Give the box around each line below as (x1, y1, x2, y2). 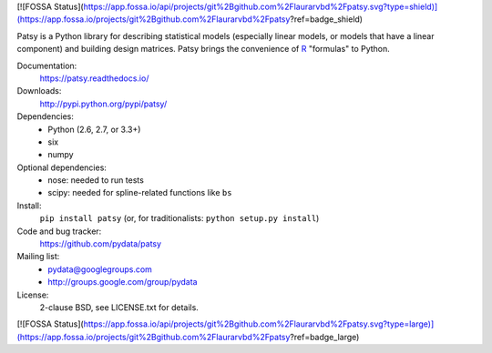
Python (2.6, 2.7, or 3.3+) (47, 124, 141, 135)
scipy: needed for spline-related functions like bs (47, 187, 232, 198)
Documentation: (16, 60, 77, 71)
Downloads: (16, 86, 62, 96)
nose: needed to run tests (47, 175, 145, 186)
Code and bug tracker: (16, 226, 102, 237)
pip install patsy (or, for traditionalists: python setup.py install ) (39, 213, 320, 224)
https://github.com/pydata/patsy (39, 238, 162, 249)
